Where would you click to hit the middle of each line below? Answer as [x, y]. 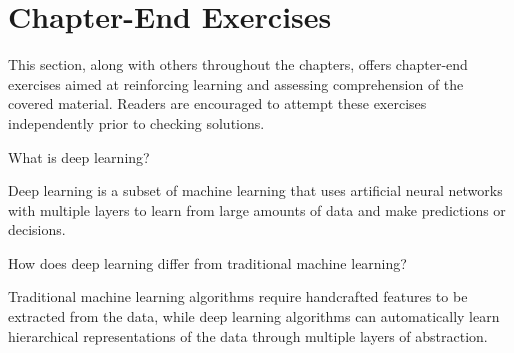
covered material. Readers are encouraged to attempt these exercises [217, 103]
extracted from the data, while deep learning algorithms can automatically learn [254, 316]
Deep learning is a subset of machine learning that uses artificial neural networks [255, 190]
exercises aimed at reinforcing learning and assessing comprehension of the [236, 83]
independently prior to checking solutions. [136, 122]
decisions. [37, 229]
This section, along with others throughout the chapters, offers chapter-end [238, 64]
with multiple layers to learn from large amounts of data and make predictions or [257, 209]
